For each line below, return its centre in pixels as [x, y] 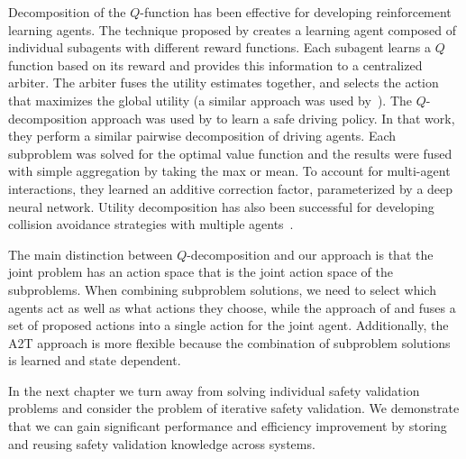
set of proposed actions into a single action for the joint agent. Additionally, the [228, 325]
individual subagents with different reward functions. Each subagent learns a [219, 47]
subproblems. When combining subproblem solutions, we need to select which [222, 289]
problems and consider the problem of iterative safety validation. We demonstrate [234, 408]
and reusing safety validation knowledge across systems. [162, 443]
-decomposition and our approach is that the [310, 254]
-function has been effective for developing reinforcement [296, 12]
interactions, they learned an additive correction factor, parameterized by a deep [231, 188]
